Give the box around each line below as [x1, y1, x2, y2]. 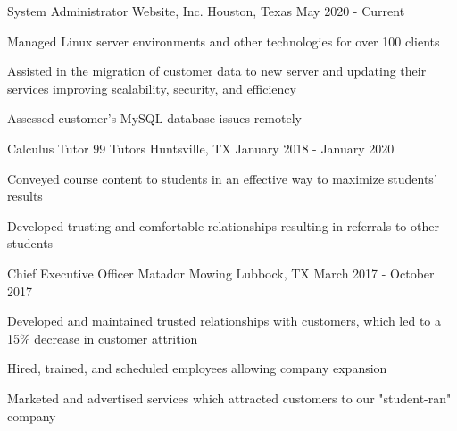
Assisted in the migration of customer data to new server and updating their [7, 62, 427, 80]
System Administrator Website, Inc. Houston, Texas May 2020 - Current [7, 2, 405, 20]
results [7, 186, 43, 205]
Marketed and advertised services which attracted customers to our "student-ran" [7, 388, 452, 407]
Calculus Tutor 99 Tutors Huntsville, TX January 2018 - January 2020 [7, 138, 395, 157]
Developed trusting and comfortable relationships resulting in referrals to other [7, 216, 439, 235]
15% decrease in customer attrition [7, 328, 198, 347]
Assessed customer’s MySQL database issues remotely [7, 109, 302, 128]
